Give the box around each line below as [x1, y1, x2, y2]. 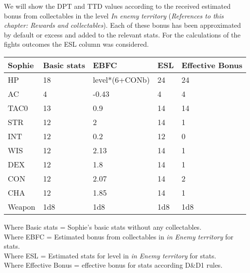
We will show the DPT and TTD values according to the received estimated [4, 1, 231, 11]
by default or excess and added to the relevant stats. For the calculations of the [4, 29, 241, 39]
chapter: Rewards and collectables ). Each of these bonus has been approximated [4, 20, 241, 30]
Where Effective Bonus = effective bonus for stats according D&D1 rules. [4, 260, 223, 270]
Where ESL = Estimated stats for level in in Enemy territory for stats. [4, 250, 216, 260]
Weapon [8, 200, 36, 212]
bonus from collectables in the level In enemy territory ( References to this [4, 10, 224, 20]
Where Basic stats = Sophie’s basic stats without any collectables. [4, 221, 202, 232]
